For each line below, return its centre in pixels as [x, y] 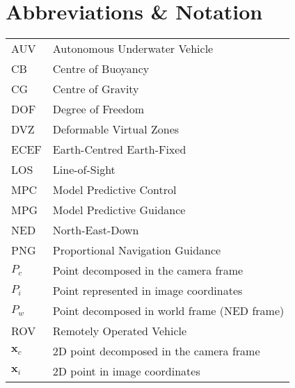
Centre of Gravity [96, 89]
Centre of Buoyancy [101, 69]
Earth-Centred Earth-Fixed [119, 149]
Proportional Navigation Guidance [137, 250]
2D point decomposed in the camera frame [156, 351]
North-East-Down [96, 230]
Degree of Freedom [98, 109]
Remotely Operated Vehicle [120, 331]
